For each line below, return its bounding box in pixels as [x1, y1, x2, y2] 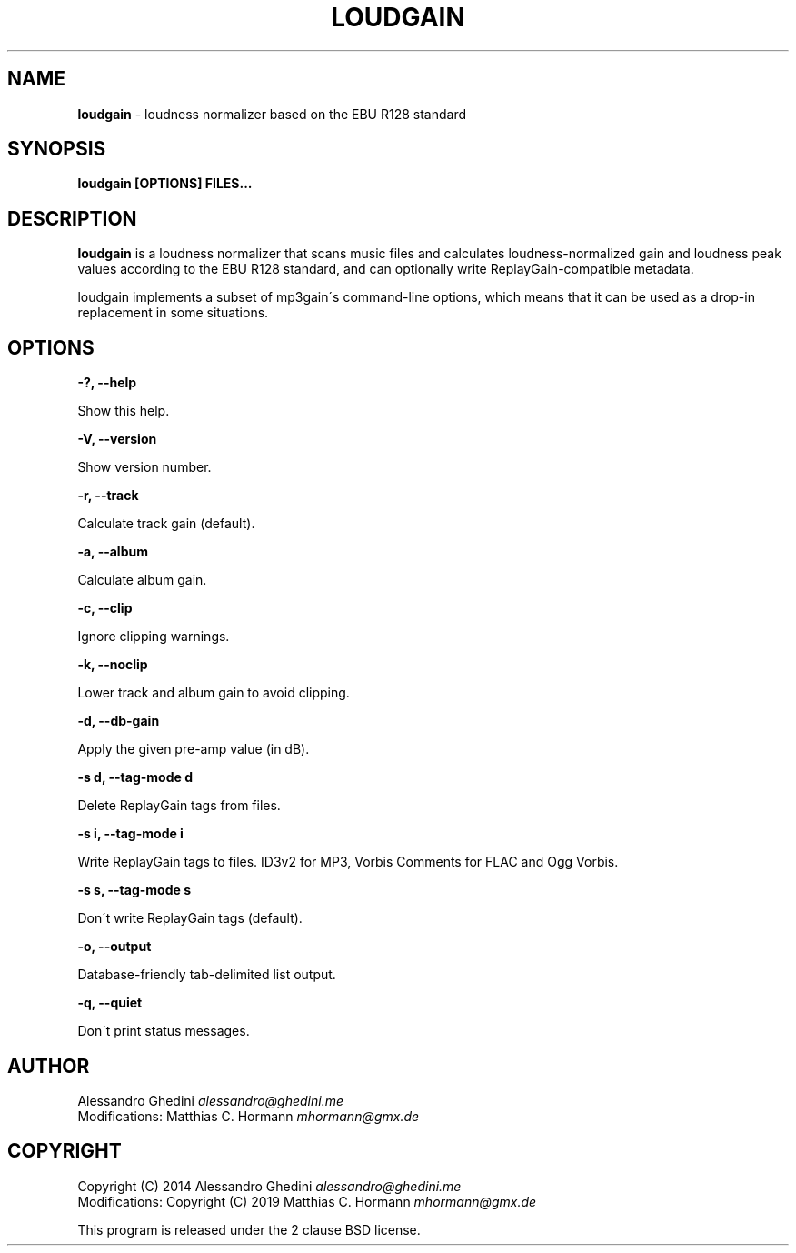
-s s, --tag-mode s [77, 882, 191, 898]
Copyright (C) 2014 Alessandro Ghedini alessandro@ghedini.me [77, 1178, 462, 1194]
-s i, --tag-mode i [77, 826, 184, 842]
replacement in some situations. [77, 305, 269, 321]
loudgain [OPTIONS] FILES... [77, 175, 253, 192]
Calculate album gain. [77, 572, 207, 588]
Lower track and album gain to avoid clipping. [77, 685, 350, 701]
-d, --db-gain [77, 713, 160, 729]
